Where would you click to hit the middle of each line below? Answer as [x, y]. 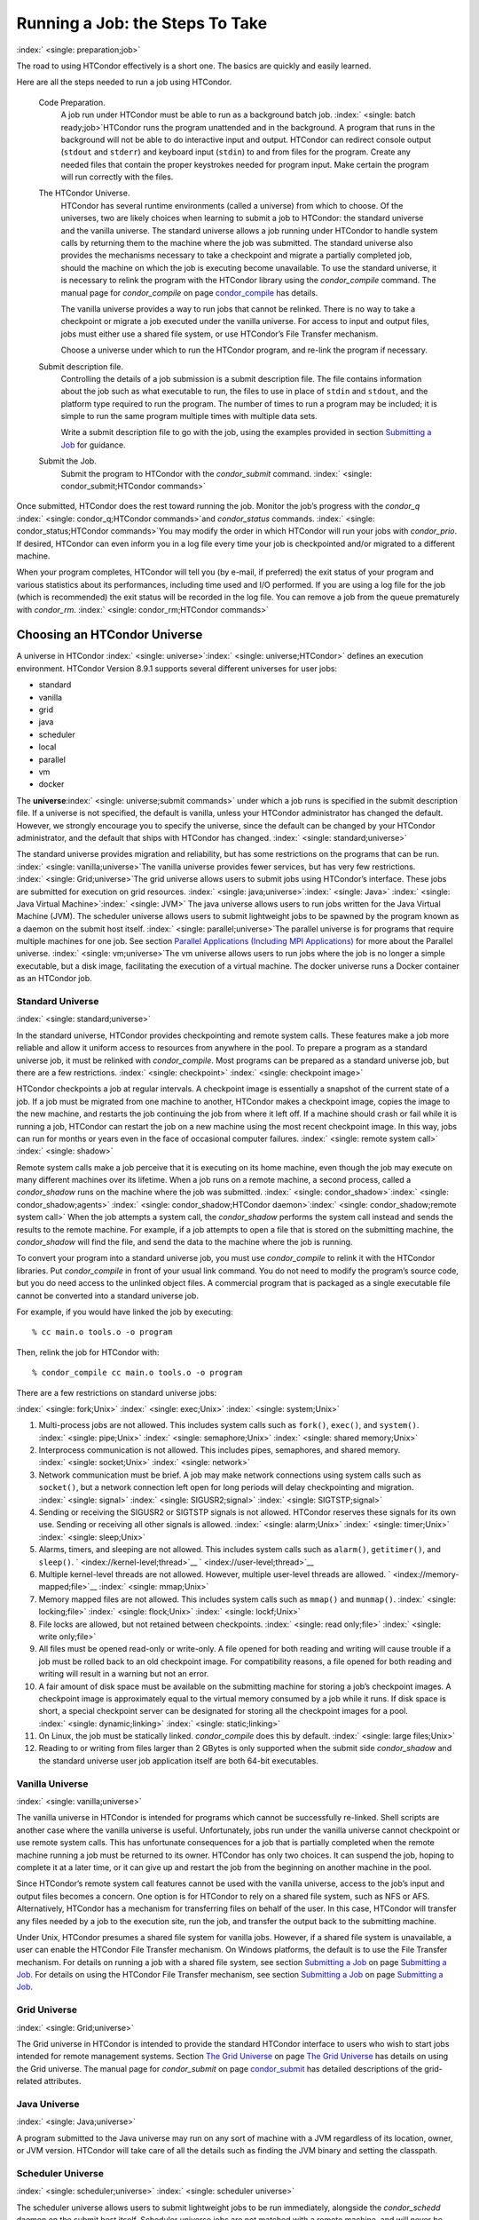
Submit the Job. [67, 461]
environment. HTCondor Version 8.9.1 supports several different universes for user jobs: [177, 668]
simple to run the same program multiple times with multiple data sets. [189, 416]
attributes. [63, 2081]
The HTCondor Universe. [84, 193]
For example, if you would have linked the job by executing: [125, 1312]
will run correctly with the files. [117, 177]
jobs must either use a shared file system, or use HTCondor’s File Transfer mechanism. [220, 334]
